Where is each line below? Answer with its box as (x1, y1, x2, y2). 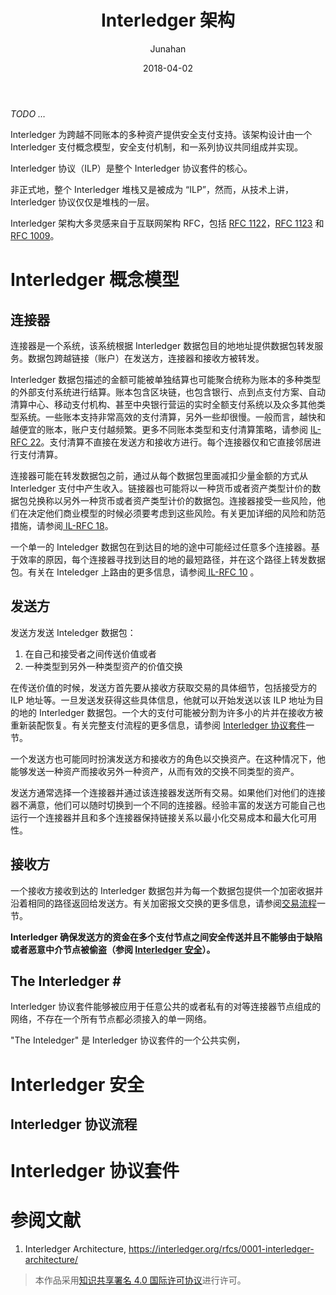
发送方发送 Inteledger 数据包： (10, 626, 137, 638)
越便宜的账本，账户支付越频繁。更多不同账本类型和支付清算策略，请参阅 (10, 423, 308, 435)
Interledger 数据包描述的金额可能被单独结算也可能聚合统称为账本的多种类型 (10, 373, 322, 385)
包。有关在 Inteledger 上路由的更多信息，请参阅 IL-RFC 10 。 (10, 566, 260, 578)
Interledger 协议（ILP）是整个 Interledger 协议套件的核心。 (10, 162, 253, 174)
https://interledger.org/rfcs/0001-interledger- (128, 1243, 315, 1255)
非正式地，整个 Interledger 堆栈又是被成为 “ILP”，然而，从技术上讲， (10, 183, 295, 195)
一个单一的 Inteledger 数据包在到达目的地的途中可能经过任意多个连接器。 (10, 541, 312, 553)
